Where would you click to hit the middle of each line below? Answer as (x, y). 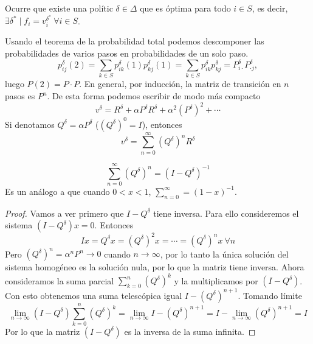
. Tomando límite (270, 295)
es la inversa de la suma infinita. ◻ (190, 331)
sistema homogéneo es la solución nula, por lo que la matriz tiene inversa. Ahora (155, 267)
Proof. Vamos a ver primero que (64, 213)
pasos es (20, 96)
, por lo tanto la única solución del (224, 254)
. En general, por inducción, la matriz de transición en (180, 84)
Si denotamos (30, 124)
